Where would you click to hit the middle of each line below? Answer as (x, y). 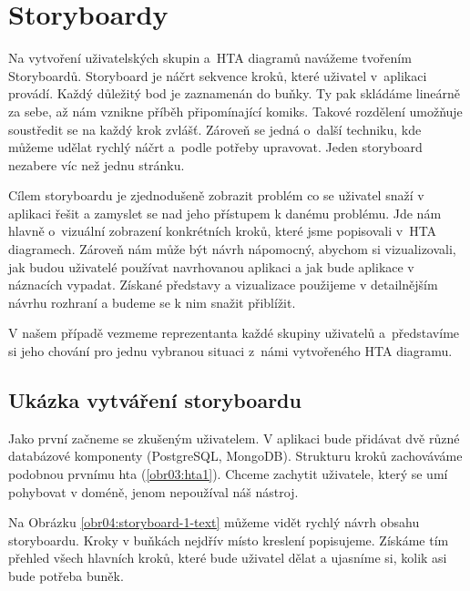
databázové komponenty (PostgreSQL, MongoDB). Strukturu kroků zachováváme (235, 456)
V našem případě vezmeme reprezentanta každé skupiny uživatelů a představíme (234, 333)
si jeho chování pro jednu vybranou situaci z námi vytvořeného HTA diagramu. (230, 351)
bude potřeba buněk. (66, 575)
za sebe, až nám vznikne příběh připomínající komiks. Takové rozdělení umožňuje (235, 111)
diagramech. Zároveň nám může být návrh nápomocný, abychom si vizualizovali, (232, 249)
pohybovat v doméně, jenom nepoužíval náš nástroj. (153, 491)
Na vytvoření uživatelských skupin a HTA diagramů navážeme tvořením (210, 58)
